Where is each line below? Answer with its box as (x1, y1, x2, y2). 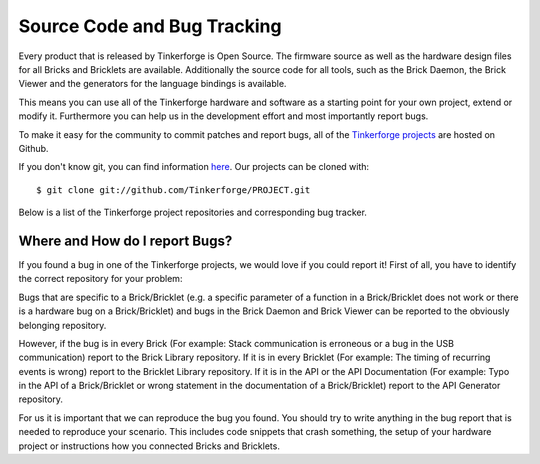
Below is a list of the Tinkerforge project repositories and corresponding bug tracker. (18, 206, 367, 219)
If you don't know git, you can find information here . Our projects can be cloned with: (18, 161, 370, 173)
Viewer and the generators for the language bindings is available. (18, 78, 287, 90)
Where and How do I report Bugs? (18, 232, 233, 249)
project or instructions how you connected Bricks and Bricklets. (18, 440, 280, 452)
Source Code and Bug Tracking (18, 15, 282, 37)
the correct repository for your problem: (18, 273, 183, 285)
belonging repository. (18, 319, 107, 331)
